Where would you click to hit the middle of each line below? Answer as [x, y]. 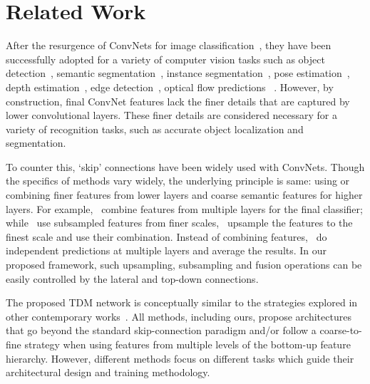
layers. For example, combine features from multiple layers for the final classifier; [184, 208]
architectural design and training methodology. [108, 372]
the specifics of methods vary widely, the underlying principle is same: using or [178, 181]
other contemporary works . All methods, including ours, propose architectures [179, 316]
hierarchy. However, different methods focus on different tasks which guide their [180, 358]
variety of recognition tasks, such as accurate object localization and [155, 129]
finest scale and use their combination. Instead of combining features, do [166, 236]
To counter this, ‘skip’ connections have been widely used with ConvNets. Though [185, 166]
